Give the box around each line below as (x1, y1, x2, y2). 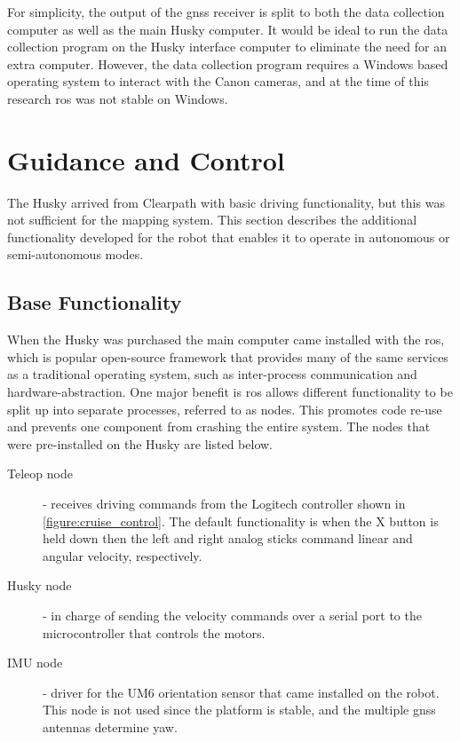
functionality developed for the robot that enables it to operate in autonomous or (7, 227, 450, 246)
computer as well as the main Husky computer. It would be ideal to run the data (7, 20, 448, 38)
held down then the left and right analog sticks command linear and (43, 529, 413, 548)
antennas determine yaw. (43, 717, 178, 736)
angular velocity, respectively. (43, 546, 202, 564)
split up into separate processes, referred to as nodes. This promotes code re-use (7, 399, 442, 418)
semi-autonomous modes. (7, 245, 144, 264)
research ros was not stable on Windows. (7, 89, 228, 107)
